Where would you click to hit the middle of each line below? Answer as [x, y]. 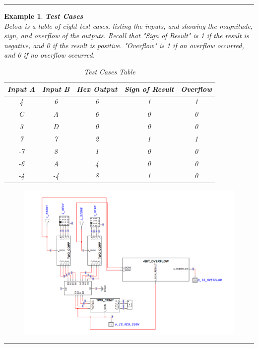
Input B [56, 89]
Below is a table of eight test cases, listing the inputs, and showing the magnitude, [129, 26]
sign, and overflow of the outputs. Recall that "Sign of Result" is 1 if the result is [127, 35]
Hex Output [97, 89]
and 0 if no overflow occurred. [50, 55]
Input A [21, 89]
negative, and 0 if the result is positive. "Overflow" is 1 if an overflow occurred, [124, 45]
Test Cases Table [110, 71]
